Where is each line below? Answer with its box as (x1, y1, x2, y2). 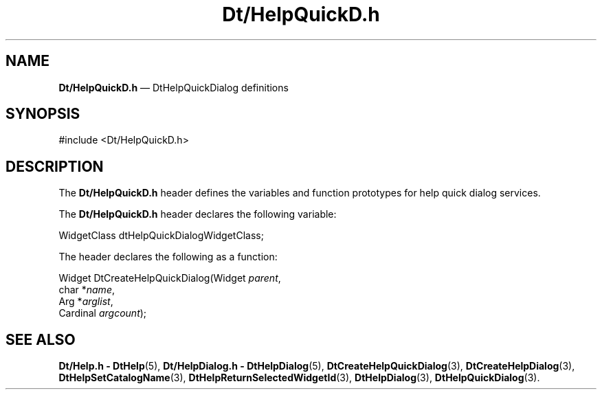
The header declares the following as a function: (58, 251, 278, 263)
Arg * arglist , (58, 295, 113, 308)
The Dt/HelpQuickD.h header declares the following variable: (58, 208, 337, 221)
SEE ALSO (5, 330, 76, 348)
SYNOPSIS (5, 105, 80, 123)
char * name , (58, 284, 115, 296)
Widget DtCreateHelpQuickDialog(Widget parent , (58, 272, 281, 284)
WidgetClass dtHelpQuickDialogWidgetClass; (58, 229, 264, 242)
